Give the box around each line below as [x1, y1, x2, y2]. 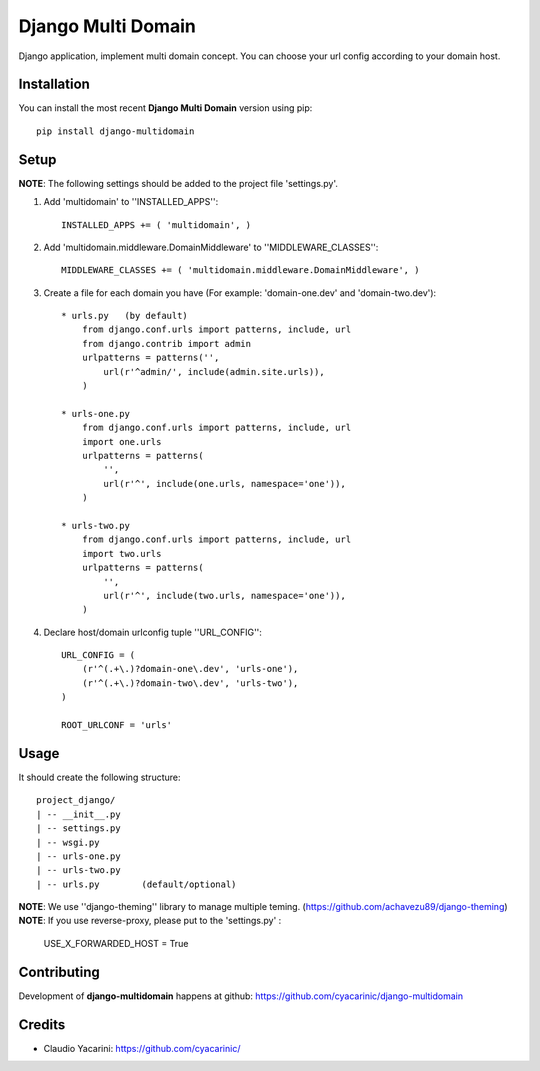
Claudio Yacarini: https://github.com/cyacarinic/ [43, 1042, 241, 1054]
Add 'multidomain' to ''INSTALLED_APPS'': [43, 196, 219, 208]
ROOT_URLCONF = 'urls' [61, 720, 173, 731]
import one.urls [81, 436, 162, 447]
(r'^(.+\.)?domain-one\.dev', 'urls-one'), [81, 663, 299, 675]
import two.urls [81, 548, 162, 559]
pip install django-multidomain [36, 125, 195, 137]
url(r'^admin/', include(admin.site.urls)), [103, 366, 325, 377]
